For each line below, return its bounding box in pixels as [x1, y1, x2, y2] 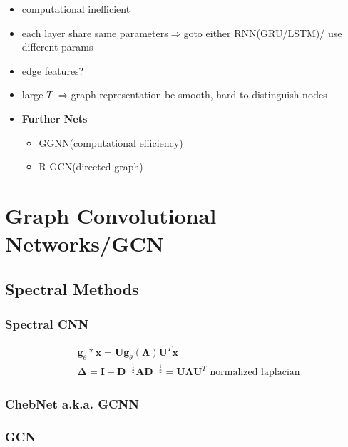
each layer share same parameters [21, 25, 168, 40]
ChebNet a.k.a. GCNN [5, 394, 140, 412]
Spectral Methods [5, 277, 139, 299]
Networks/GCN [5, 229, 164, 258]
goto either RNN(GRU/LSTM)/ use [183, 25, 342, 40]
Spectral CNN [5, 315, 89, 333]
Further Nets [21, 111, 88, 125]
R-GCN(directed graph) [39, 159, 143, 174]
